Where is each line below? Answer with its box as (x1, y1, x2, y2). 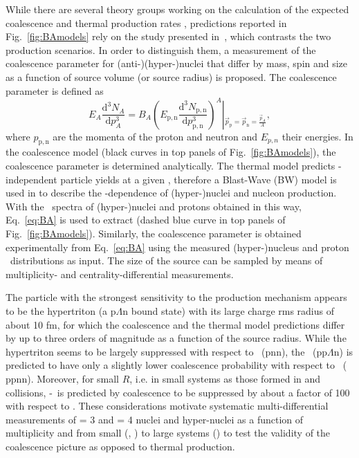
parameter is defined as (6, 83, 104, 98)
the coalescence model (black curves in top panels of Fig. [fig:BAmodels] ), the (6, 145, 336, 159)
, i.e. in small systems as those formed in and (129, 371, 321, 385)
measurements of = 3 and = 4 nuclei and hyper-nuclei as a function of (6, 412, 304, 426)
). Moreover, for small (27, 371, 119, 385)
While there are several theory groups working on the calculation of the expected (6, 2, 349, 16)
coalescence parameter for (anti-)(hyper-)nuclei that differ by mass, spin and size (6, 56, 348, 71)
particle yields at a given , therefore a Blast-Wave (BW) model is (60, 172, 337, 186)
